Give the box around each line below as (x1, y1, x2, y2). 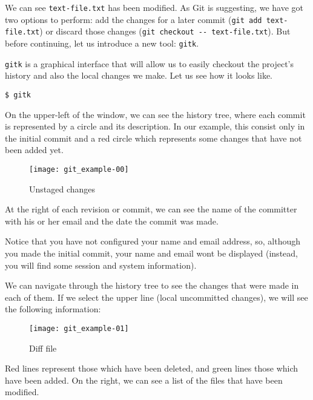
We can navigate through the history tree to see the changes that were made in (5, 279, 299, 292)
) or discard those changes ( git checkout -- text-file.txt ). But (39, 25, 291, 38)
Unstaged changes (29, 182, 96, 195)
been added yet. (5, 143, 64, 156)
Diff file (29, 341, 57, 354)
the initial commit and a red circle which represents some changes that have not (5, 131, 302, 144)
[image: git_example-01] (29, 324, 129, 333)
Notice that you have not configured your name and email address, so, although (5, 235, 301, 248)
